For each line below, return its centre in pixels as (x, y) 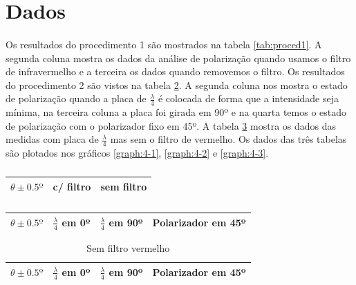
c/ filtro (72, 186)
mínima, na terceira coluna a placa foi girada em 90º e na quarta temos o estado (176, 112)
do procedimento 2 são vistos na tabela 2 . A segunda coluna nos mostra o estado (177, 85)
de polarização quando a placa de (76, 98)
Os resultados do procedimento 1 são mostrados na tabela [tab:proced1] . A (164, 44)
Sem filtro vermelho (128, 248)
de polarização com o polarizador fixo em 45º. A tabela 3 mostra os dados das (171, 125)
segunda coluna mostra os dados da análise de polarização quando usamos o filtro (178, 58)
